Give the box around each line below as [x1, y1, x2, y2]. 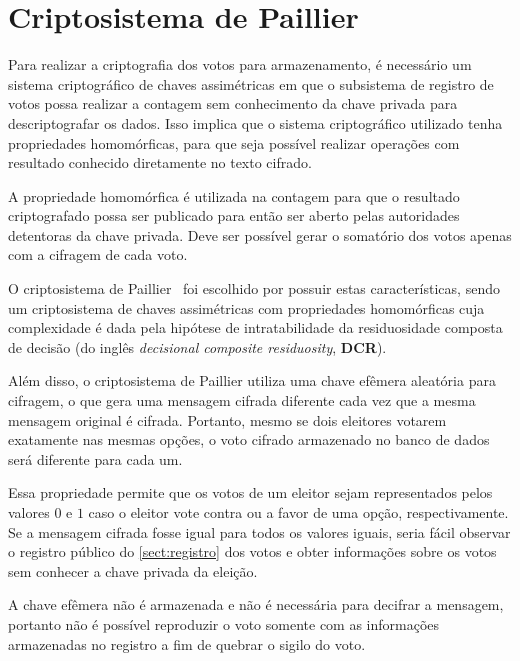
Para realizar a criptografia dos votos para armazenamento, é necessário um [8, 54, 472, 75]
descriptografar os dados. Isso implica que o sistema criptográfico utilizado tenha [8, 112, 503, 133]
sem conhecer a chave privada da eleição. [8, 560, 258, 581]
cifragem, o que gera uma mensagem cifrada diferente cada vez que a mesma [8, 390, 476, 411]
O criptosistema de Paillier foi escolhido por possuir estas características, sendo [8, 278, 500, 299]
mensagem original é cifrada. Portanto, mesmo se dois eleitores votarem [8, 409, 447, 430]
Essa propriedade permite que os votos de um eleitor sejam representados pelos [8, 482, 493, 503]
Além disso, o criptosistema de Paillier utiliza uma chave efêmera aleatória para [8, 370, 496, 391]
